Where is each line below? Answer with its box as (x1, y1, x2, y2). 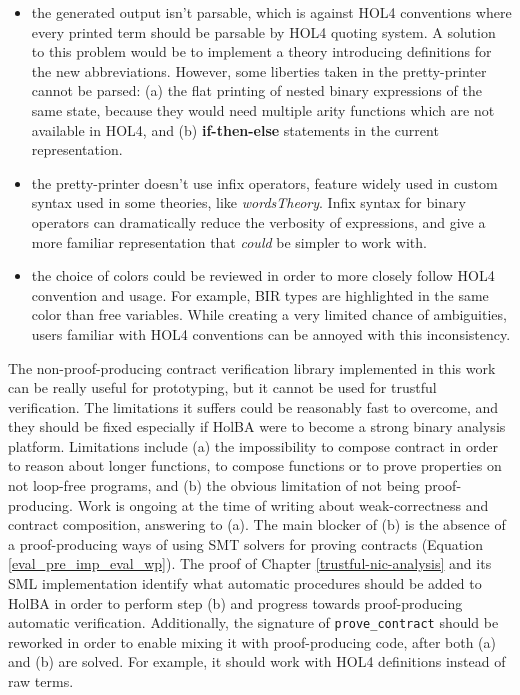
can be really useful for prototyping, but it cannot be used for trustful (8, 377, 437, 398)
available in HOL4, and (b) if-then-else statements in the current (31, 119, 439, 140)
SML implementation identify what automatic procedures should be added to (8, 573, 482, 594)
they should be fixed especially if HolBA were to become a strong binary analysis (8, 416, 506, 437)
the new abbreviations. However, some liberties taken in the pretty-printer (31, 60, 487, 81)
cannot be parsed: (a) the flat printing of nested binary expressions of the (31, 80, 482, 101)
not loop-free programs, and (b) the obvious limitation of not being (8, 475, 420, 496)
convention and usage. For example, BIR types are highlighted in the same (31, 284, 489, 305)
